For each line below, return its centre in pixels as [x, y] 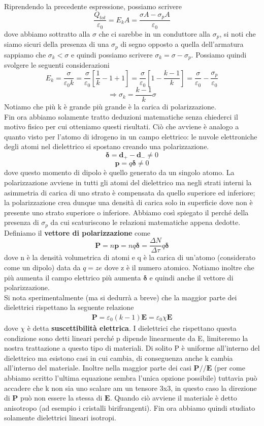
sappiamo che [25, 54]
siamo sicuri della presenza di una [57, 44]
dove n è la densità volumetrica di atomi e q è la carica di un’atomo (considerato [130, 257]
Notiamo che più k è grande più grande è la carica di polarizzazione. [110, 106]
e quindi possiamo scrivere [112, 54]
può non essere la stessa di [61, 398]
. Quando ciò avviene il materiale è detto [173, 398]
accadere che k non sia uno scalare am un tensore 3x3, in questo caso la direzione [130, 388]
